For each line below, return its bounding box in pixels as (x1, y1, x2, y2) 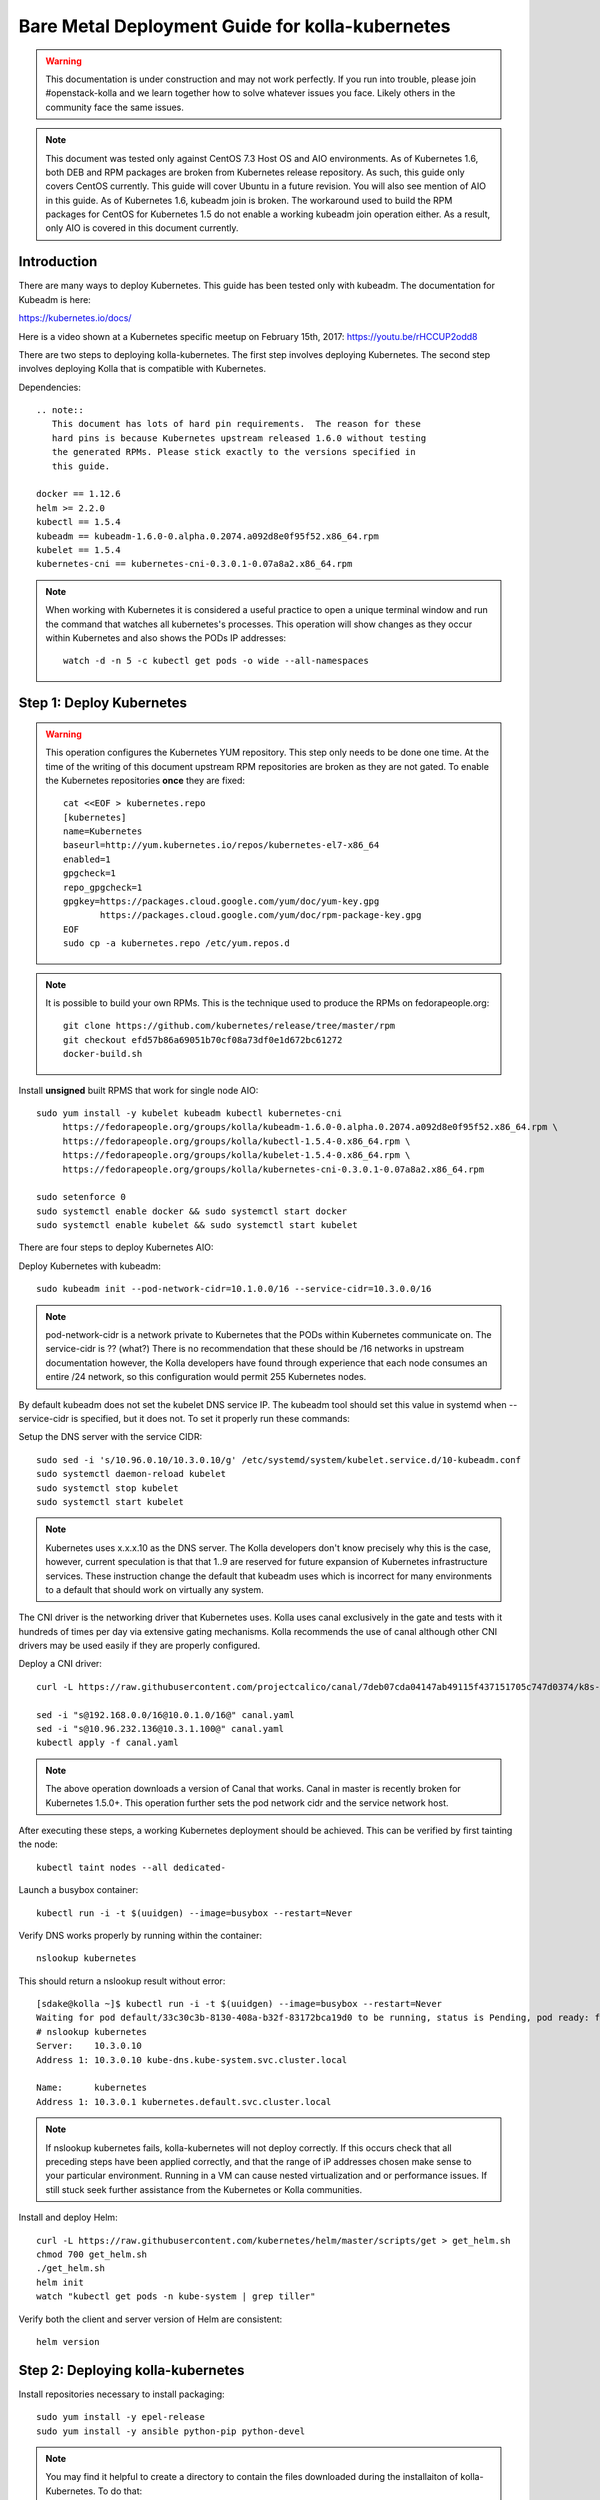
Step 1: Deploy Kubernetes (18, 695, 187, 712)
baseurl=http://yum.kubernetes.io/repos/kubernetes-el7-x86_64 (63, 840, 380, 851)
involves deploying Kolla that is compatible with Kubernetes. (18, 363, 267, 375)
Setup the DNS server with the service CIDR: (18, 1431, 203, 1443)
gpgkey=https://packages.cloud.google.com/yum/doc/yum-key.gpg (63, 896, 380, 907)
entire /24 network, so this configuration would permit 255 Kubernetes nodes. (45, 1371, 367, 1383)
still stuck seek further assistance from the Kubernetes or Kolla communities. (45, 2183, 363, 2195)
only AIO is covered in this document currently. (45, 222, 239, 234)
